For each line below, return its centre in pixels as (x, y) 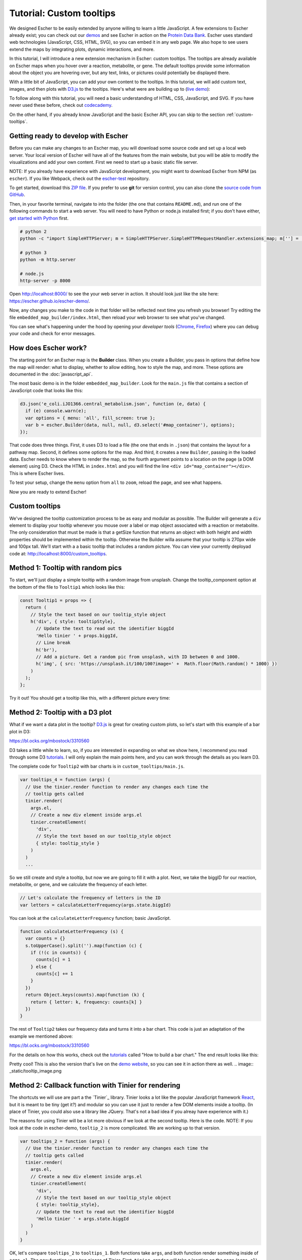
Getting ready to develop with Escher (69, 136)
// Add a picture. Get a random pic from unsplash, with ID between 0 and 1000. (138, 657)
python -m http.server (48, 260)
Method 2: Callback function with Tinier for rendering (95, 1085)
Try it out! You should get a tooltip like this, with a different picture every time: (90, 698)
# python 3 (33, 253)
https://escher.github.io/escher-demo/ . (50, 301)
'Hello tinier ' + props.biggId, (77, 636)
